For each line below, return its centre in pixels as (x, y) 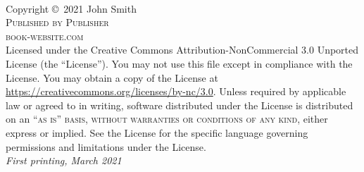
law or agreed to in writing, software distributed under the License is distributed (180, 105)
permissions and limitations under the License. (106, 146)
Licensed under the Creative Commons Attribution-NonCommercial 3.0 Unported (182, 50)
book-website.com (45, 36)
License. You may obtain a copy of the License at (112, 77)
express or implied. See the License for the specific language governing (157, 132)
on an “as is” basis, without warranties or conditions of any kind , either (167, 119)
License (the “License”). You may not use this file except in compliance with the (179, 63)
